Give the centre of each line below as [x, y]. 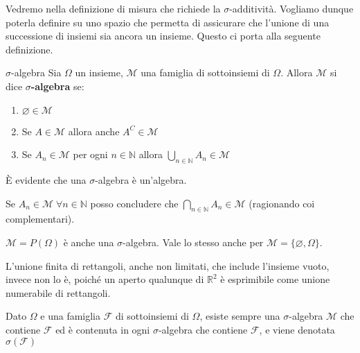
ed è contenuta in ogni [103, 329]
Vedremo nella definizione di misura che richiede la [113, 8]
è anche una [89, 242]
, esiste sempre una [240, 316]
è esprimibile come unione [275, 279]
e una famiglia [71, 316]
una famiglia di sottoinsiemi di [205, 72]
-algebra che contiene [203, 329]
